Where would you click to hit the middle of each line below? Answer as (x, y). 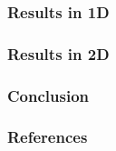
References (48, 137)
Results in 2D (58, 53)
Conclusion (48, 95)
